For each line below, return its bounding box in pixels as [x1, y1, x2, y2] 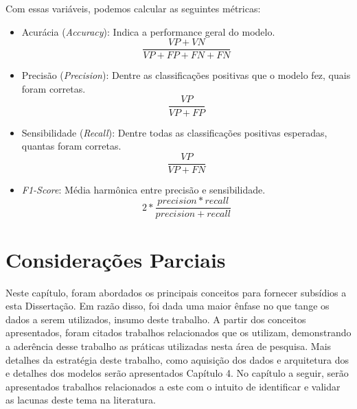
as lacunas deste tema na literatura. [5, 393, 156, 407]
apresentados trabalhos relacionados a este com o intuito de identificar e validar [5, 379, 341, 393]
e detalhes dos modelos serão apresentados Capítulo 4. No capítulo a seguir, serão [5, 366, 349, 380]
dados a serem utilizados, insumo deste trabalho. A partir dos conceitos [5, 312, 306, 326]
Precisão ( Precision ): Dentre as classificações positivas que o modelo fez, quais [21, 68, 351, 82]
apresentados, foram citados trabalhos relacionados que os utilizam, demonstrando [5, 325, 352, 340]
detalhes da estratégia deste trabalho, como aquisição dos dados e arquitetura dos [5, 352, 349, 366]
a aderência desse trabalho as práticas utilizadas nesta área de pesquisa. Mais [5, 338, 332, 353]
